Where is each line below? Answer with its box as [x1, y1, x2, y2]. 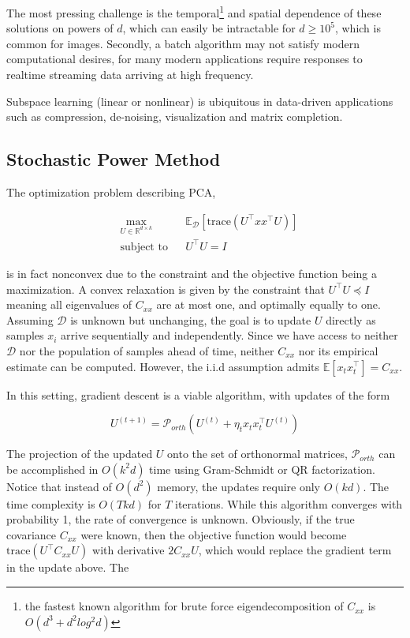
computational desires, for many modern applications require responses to [6, 51, 363, 67]
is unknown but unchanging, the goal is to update [70, 311, 311, 328]
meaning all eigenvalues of [6, 296, 132, 313]
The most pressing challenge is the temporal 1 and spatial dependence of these [6, 2, 382, 21]
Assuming [6, 311, 54, 328]
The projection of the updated [6, 445, 153, 462]
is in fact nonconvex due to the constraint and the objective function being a [6, 265, 377, 281]
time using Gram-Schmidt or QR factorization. [149, 460, 375, 477]
